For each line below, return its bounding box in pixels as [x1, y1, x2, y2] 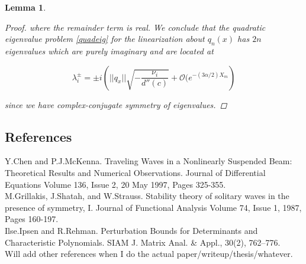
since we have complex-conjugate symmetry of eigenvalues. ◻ [5, 98, 227, 110]
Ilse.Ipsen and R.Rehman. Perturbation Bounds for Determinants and [5, 224, 258, 236]
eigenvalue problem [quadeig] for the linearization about [5, 32, 205, 45]
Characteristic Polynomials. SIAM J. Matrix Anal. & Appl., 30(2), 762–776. [5, 236, 281, 248]
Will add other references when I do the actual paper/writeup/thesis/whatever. [5, 247, 293, 260]
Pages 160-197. [5, 213, 59, 225]
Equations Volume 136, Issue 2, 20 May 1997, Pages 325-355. [5, 178, 226, 190]
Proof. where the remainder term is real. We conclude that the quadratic [5, 21, 266, 33]
